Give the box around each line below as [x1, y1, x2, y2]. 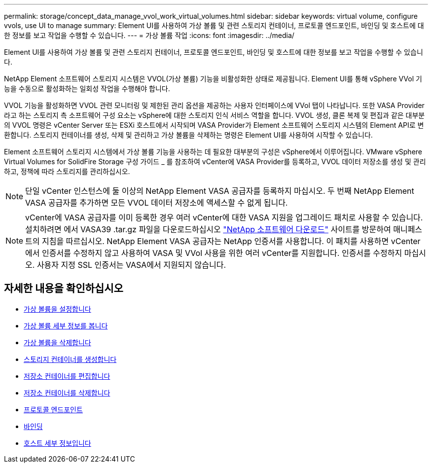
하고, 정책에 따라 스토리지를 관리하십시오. [4, 167, 130, 176]
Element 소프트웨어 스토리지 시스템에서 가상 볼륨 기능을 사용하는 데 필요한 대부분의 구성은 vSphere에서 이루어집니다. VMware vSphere [4, 147, 423, 156]
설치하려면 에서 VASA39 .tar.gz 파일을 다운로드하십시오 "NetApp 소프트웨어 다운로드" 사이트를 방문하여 [25, 224, 391, 234]
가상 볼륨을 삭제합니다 [24, 338, 91, 347]
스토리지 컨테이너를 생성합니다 [24, 355, 117, 363]
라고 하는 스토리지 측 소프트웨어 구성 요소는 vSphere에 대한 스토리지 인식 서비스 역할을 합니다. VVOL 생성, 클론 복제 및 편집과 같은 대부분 [4, 111, 425, 119]
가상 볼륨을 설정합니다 [24, 304, 91, 313]
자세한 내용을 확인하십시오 [4, 282, 123, 295]
